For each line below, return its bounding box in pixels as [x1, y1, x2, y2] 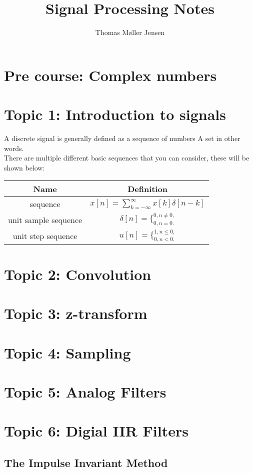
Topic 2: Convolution [4, 263, 151, 284]
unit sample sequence [8, 213, 82, 225]
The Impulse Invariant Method [4, 455, 168, 470]
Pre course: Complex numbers [4, 64, 217, 85]
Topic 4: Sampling [4, 342, 131, 362]
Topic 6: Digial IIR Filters [4, 420, 188, 441]
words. [4, 142, 24, 153]
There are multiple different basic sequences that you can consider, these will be [4, 152, 249, 163]
